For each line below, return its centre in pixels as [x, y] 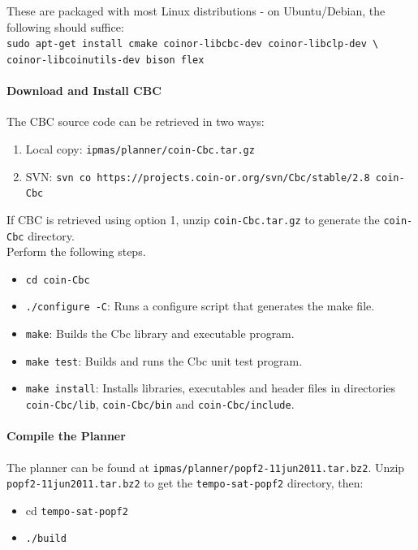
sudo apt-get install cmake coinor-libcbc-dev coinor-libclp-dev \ [193, 44]
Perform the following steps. [76, 251]
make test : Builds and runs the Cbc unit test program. [164, 360]
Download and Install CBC [84, 91]
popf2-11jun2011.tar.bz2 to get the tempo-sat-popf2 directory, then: [185, 483]
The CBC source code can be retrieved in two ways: [136, 121]
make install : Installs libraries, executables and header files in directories [211, 388]
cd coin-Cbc [58, 280]
